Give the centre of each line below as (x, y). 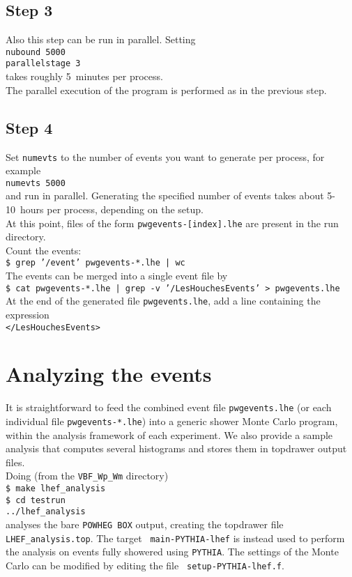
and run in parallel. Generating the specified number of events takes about (165, 195)
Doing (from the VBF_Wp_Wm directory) (87, 476)
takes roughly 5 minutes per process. (84, 76)
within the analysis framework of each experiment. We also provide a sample (169, 434)
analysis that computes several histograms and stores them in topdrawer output (176, 448)
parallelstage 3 (43, 64)
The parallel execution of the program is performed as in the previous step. (166, 90)
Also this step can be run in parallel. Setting (101, 39)
